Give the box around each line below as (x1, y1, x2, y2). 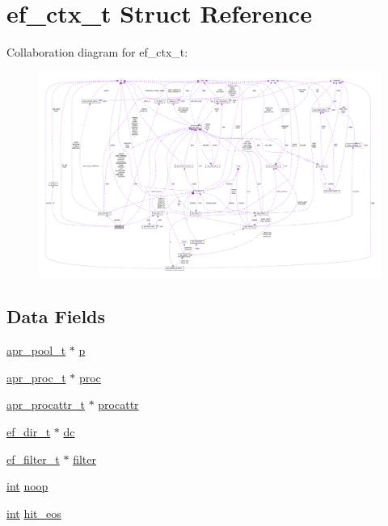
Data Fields (6, 304, 106, 329)
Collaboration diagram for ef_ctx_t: (6, 44, 188, 61)
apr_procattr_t (6, 396, 85, 413)
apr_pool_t (6, 342, 66, 359)
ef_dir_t (6, 423, 51, 440)
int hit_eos (6, 504, 61, 521)
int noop (6, 478, 48, 494)
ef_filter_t (6, 450, 60, 467)
